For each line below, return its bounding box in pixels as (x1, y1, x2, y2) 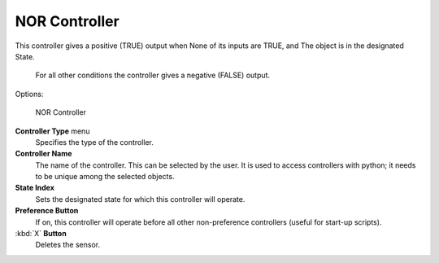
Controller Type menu (15, 126, 90, 136)
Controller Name (15, 149, 72, 159)
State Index (15, 183, 54, 193)
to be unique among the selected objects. (35, 172, 175, 182)
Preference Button (15, 206, 79, 216)
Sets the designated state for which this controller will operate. (35, 194, 246, 204)
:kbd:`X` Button (15, 229, 67, 239)
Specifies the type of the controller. (35, 137, 154, 147)
